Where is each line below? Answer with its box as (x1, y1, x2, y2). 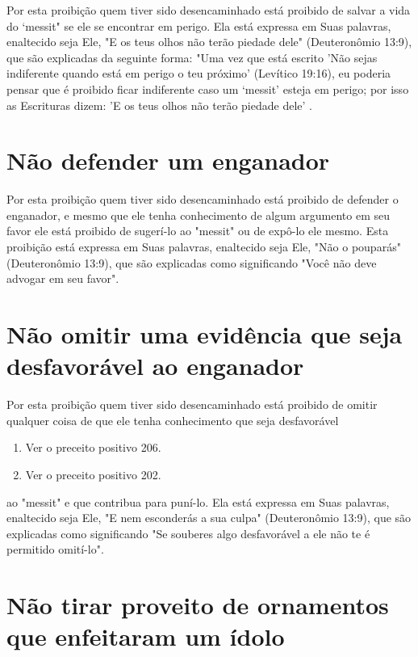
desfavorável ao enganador (6, 349, 304, 382)
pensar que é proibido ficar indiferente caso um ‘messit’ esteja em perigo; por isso (6, 80, 409, 97)
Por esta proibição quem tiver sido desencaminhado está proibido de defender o (6, 191, 399, 208)
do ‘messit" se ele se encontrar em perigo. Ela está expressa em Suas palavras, (6, 17, 391, 34)
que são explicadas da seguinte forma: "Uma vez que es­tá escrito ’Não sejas (6, 48, 378, 65)
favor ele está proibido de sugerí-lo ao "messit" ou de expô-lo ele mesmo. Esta (6, 222, 389, 239)
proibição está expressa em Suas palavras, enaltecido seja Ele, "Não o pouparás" (6, 238, 401, 255)
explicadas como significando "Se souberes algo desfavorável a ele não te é (6, 524, 370, 541)
